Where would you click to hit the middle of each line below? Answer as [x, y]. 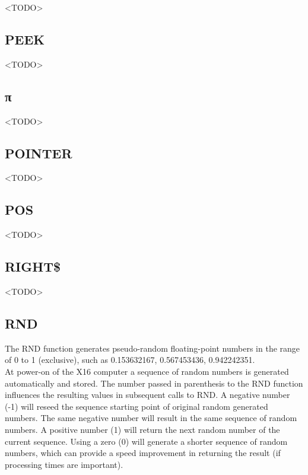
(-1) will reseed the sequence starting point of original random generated [136, 406]
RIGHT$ [33, 267]
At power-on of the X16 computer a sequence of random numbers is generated [147, 371]
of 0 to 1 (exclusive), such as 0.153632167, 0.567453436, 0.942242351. [130, 360]
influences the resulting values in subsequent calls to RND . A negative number [147, 395]
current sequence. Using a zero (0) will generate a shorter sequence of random [146, 441]
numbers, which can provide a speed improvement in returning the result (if [143, 453]
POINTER [39, 153]
